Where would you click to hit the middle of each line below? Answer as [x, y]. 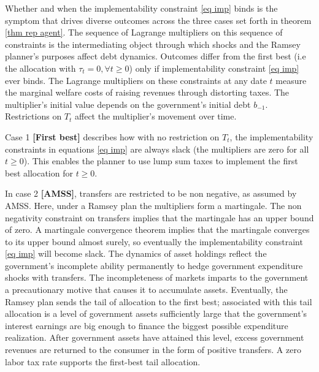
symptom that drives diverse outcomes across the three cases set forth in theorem [158, 20]
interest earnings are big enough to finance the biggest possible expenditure [147, 325]
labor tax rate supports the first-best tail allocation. [103, 361]
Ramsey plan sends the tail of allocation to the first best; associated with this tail [159, 301]
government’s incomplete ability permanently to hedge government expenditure [154, 265]
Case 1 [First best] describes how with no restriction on [112, 136]
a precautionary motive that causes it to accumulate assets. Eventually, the [146, 290]
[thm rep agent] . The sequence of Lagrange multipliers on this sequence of [144, 32]
